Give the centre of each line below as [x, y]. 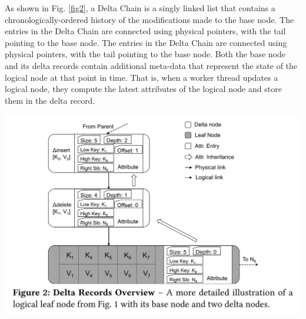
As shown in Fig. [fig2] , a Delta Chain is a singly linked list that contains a [140, 8]
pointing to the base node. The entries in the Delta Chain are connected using [146, 42]
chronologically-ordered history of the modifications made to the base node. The [149, 19]
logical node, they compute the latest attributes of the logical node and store [143, 89]
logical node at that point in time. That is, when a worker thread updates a [142, 77]
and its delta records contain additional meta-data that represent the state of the [151, 65]
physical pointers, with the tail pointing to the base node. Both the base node [145, 54]
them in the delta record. [50, 100]
